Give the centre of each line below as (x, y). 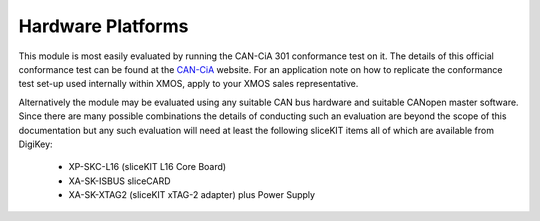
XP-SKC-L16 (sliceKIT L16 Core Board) (147, 167)
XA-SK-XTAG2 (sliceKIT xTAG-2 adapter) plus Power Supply (191, 195)
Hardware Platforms (103, 26)
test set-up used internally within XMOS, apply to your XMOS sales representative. (188, 84)
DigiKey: (36, 144)
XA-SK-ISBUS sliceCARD (119, 181)
